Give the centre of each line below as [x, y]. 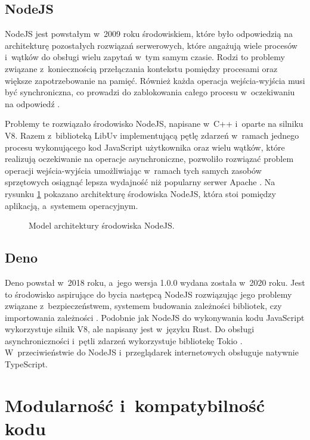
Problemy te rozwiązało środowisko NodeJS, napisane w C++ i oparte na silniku [154, 124]
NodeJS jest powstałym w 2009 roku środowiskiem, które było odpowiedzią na [149, 34]
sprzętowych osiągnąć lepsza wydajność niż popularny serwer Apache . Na [140, 182]
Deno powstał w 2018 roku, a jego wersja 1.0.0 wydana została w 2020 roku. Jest [155, 282]
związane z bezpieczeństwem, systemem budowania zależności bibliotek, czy [143, 306]
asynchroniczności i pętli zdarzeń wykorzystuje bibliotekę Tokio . [124, 340]
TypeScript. [27, 364]
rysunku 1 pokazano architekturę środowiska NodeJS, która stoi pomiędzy [140, 193]
